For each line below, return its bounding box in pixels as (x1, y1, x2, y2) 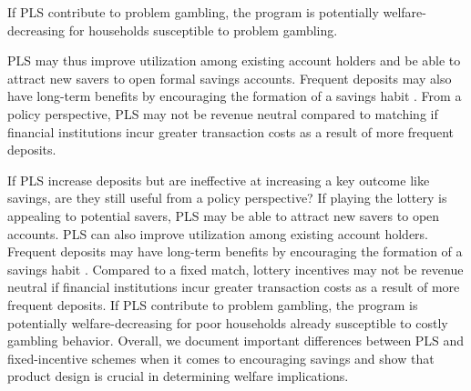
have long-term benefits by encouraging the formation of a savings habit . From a (7, 86, 462, 105)
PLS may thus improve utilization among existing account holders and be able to (7, 51, 461, 70)
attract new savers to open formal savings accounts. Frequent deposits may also (7, 68, 452, 87)
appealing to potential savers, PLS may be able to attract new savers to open (7, 206, 440, 225)
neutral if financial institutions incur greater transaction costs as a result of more (7, 277, 460, 296)
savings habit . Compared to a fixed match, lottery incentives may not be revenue (7, 259, 464, 278)
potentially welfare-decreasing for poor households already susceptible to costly (7, 313, 448, 332)
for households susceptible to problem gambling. (68, 20, 338, 39)
